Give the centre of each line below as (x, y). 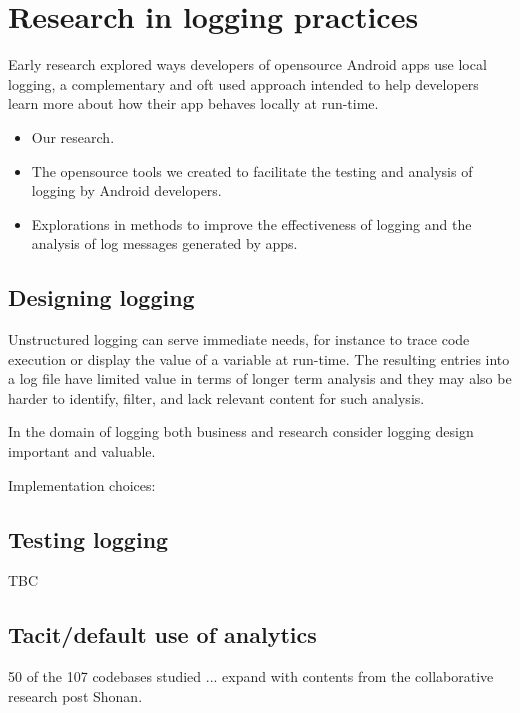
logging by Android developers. (126, 190)
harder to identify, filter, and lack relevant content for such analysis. (216, 397)
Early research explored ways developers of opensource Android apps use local (247, 64)
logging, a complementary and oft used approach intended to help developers (243, 83)
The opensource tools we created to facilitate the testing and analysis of (252, 170)
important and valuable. (82, 451)
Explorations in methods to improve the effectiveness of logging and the (251, 223)
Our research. (73, 136)
